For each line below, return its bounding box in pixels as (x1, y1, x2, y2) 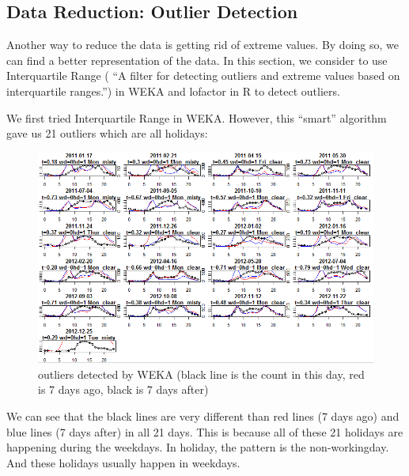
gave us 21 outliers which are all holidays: (6, 125, 208, 142)
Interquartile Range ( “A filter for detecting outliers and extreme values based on (6, 67, 400, 84)
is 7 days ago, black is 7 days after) (38, 381, 209, 398)
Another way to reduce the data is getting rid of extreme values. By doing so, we (6, 36, 399, 53)
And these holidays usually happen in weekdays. (6, 454, 240, 470)
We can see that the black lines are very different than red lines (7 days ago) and (6, 408, 400, 424)
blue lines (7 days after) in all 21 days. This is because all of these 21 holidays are (6, 423, 403, 440)
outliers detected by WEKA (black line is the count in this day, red (38, 365, 365, 382)
